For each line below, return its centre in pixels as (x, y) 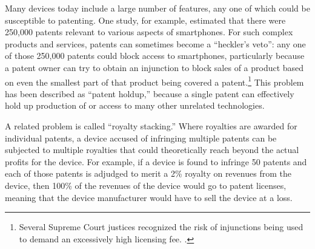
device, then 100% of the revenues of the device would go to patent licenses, (146, 185)
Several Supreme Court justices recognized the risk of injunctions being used (161, 227)
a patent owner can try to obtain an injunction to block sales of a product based (154, 67)
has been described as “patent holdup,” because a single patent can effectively (150, 93)
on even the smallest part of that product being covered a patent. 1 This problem (154, 81)
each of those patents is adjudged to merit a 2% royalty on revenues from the (148, 173)
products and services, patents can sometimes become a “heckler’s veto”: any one (155, 43)
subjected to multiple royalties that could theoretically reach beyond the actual (152, 150)
